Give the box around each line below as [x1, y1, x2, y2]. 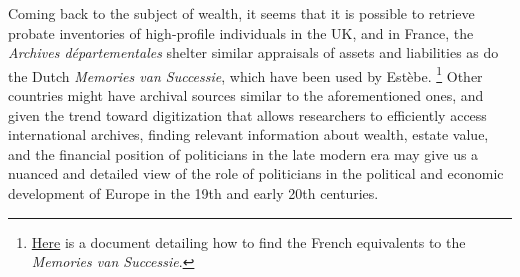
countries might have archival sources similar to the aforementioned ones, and [8, 85, 484, 106]
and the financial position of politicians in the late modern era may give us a [8, 143, 479, 164]
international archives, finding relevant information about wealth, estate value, [8, 124, 489, 145]
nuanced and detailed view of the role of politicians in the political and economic [8, 163, 504, 184]
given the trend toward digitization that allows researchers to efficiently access [8, 104, 487, 125]
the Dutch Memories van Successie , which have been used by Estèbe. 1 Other [8, 62, 483, 86]
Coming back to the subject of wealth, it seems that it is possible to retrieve [8, 3, 475, 23]
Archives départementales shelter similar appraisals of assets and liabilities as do [8, 42, 499, 63]
